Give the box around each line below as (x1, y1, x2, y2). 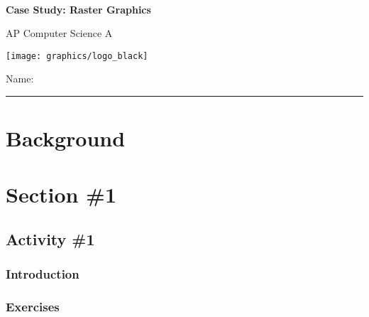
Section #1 (6, 179, 117, 208)
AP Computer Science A (6, 26, 113, 41)
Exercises (6, 298, 60, 316)
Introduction (6, 265, 79, 283)
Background (6, 124, 126, 153)
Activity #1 (6, 228, 95, 250)
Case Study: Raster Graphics (6, 1, 151, 16)
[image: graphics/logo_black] (6, 50, 148, 61)
